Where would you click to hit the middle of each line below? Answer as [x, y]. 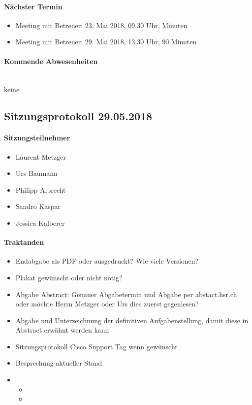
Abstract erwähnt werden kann [62, 330]
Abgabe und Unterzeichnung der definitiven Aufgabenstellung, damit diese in [132, 320]
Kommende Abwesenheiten [51, 61]
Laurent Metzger [41, 156]
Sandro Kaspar [38, 206]
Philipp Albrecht [41, 189]
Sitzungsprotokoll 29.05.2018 [78, 116]
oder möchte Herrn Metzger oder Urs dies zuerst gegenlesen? [107, 304]
